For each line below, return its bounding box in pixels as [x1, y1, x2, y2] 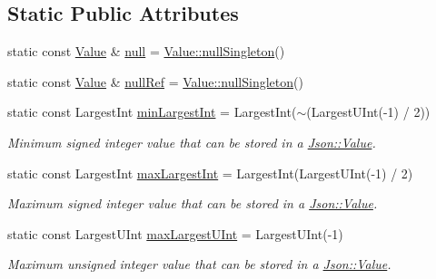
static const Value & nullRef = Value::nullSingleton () [7, 72, 303, 91]
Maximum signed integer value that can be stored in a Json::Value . [7, 194, 378, 213]
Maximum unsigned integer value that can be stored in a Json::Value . [7, 255, 391, 274]
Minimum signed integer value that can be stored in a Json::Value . [7, 132, 376, 151]
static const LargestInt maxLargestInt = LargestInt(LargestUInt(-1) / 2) [7, 163, 413, 182]
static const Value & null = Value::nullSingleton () [7, 42, 285, 61]
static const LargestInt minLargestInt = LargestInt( [7, 102, 297, 121]
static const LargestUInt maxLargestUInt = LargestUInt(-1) [7, 224, 343, 243]
